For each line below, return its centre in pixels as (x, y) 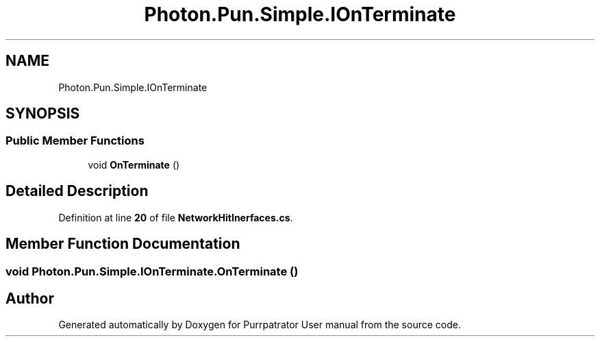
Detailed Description (77, 191)
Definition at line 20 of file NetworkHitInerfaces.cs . (176, 217)
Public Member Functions (75, 141)
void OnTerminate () (134, 164)
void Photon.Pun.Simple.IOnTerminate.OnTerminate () (152, 271)
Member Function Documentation (123, 244)
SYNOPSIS (43, 114)
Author (30, 298)
